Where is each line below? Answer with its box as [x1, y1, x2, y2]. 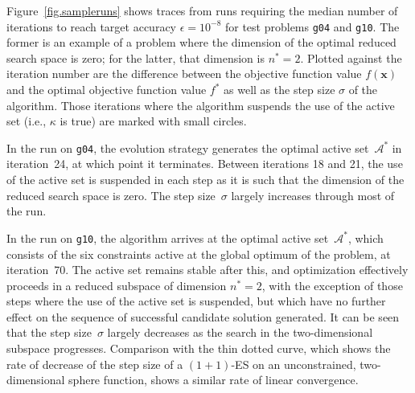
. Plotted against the [300, 49, 402, 66]
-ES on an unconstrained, [231, 355, 356, 372]
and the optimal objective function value [6, 81, 207, 98]
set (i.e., [6, 113, 47, 129]
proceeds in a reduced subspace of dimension [6, 276, 227, 293]
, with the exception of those [261, 276, 403, 293]
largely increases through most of [231, 186, 395, 203]
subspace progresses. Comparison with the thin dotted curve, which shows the [6, 340, 391, 357]
